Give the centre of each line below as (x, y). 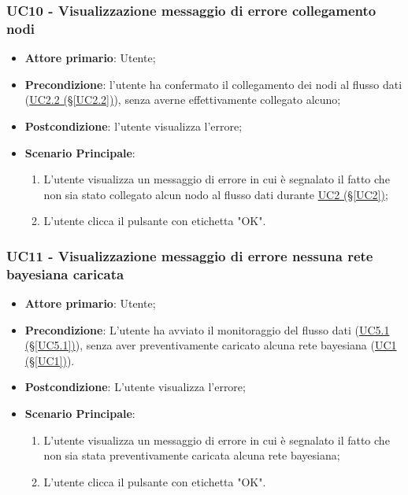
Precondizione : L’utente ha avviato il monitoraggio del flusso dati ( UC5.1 (207, 329)
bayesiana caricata (65, 273)
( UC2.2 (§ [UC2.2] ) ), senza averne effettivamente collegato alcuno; (183, 100)
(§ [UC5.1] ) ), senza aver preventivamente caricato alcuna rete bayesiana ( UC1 (211, 345)
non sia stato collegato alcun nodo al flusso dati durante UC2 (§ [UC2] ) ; (216, 194)
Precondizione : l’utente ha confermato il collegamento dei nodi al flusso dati (213, 84)
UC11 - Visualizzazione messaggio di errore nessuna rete (190, 255)
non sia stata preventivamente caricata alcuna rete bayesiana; (192, 455)
